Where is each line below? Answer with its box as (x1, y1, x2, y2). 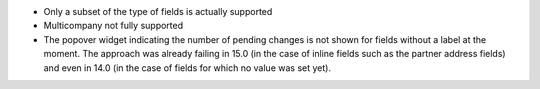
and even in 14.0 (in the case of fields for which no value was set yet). (43, 61, 332, 74)
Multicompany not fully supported (43, 20, 184, 32)
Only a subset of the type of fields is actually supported (43, 6, 273, 17)
